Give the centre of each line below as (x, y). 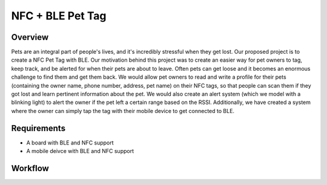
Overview (30, 37)
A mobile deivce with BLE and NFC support (80, 151)
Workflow (30, 168)
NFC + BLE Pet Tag (59, 16)
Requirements (38, 128)
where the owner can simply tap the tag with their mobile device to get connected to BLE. (123, 111)
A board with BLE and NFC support (70, 143)
